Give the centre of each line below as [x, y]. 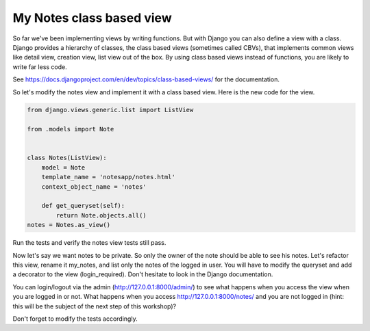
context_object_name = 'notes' [94, 187]
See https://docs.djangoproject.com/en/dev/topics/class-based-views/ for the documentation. [146, 79]
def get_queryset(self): [83, 206]
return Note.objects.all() [101, 215]
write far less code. [40, 67]
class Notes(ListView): [67, 158]
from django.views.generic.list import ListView [110, 110]
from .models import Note [71, 129]
